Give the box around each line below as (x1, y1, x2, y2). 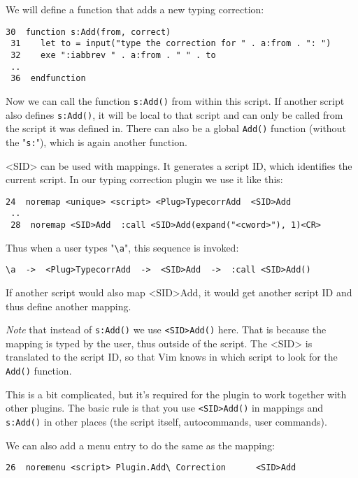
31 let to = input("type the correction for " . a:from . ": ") (10, 38, 331, 49)
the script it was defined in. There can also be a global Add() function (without (6, 121, 346, 136)
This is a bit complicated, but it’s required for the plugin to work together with (6, 386, 347, 401)
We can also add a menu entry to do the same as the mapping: (6, 437, 275, 452)
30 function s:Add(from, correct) (6, 27, 171, 37)
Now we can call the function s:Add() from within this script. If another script (6, 93, 345, 108)
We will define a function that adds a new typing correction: (6, 2, 264, 16)
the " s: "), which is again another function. (6, 134, 187, 149)
